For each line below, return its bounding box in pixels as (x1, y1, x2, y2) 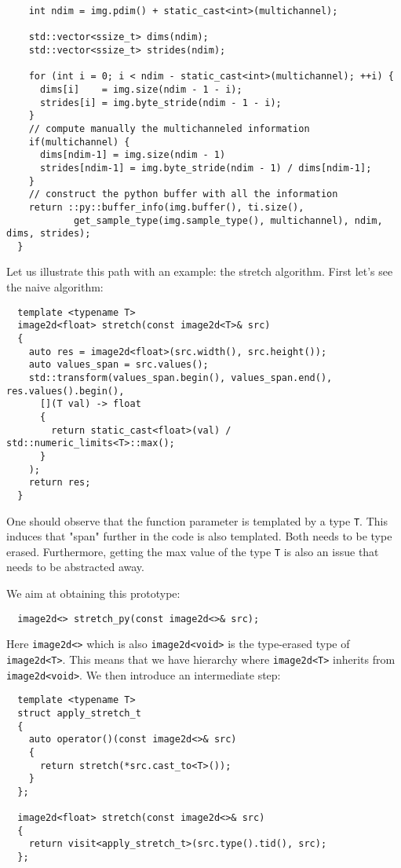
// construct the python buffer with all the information (28, 189, 338, 200)
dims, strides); (6, 228, 91, 240)
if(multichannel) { (28, 136, 130, 148)
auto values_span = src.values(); (28, 359, 209, 371)
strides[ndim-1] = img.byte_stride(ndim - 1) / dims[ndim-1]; (39, 162, 372, 174)
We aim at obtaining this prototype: (6, 585, 180, 601)
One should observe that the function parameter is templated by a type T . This (6, 512, 388, 529)
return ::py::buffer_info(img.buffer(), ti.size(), (28, 201, 304, 213)
